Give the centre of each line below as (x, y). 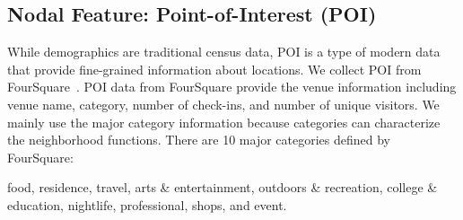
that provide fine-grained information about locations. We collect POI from (214, 69)
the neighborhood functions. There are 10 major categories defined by (199, 140)
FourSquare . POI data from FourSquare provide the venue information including (232, 87)
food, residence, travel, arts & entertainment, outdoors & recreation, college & (223, 187)
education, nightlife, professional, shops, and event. (147, 204)
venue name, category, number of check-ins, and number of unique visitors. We (223, 104)
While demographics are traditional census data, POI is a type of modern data (224, 52)
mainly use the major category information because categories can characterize (224, 122)
